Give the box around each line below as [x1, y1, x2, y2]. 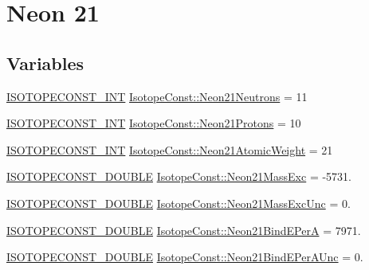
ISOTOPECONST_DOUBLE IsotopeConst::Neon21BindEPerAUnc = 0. [6, 248, 363, 265]
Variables [6, 50, 84, 75]
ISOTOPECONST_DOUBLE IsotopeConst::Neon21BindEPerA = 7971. [6, 221, 361, 238]
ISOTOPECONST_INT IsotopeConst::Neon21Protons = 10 [6, 115, 301, 131]
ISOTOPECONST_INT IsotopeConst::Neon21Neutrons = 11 [6, 88, 308, 104]
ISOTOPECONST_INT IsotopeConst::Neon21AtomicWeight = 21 [6, 141, 333, 158]
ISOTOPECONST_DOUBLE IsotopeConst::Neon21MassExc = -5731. [6, 168, 351, 185]
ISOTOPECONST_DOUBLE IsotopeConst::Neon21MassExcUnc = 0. [6, 194, 351, 211]
